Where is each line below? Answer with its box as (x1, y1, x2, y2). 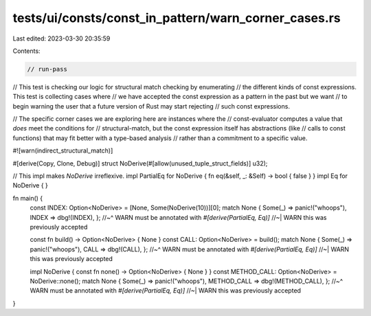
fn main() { (12, 194, 43, 202)
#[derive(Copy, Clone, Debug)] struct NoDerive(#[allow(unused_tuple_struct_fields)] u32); (12, 159, 268, 168)
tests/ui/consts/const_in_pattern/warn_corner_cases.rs (12, 10, 341, 25)
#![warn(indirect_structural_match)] (12, 146, 113, 155)
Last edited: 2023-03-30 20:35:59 (12, 34, 111, 43)
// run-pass (27, 65, 68, 73)
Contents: (12, 47, 41, 55)
